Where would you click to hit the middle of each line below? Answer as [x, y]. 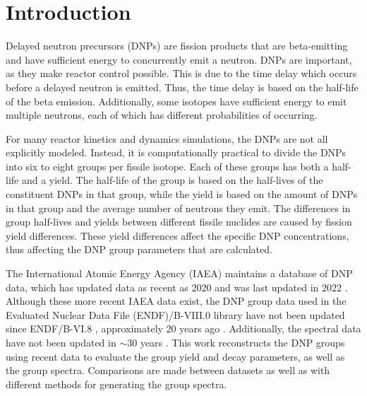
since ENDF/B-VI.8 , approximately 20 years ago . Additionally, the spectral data [183, 328]
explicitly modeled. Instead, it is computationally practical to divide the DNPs [176, 152]
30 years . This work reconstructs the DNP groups [236, 342]
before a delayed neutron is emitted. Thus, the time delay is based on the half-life [182, 87]
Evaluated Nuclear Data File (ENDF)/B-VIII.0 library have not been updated [175, 314]
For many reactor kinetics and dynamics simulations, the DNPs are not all [167, 138]
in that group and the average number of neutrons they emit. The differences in [178, 208]
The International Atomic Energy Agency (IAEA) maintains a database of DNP [179, 273]
